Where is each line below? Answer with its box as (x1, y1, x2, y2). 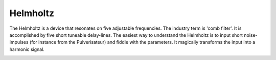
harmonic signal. (9, 46, 44, 52)
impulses (9, 39, 29, 45)
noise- (243, 32, 258, 38)
